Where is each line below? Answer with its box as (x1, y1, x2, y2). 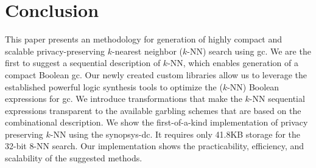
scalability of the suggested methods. (5, 152, 142, 164)
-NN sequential (249, 92, 305, 105)
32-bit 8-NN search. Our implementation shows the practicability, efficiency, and (5, 139, 304, 152)
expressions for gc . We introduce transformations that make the (5, 92, 242, 105)
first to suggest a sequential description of (5, 56, 161, 69)
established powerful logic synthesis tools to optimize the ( (5, 80, 223, 93)
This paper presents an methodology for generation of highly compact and (5, 33, 283, 45)
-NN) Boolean (227, 80, 279, 93)
